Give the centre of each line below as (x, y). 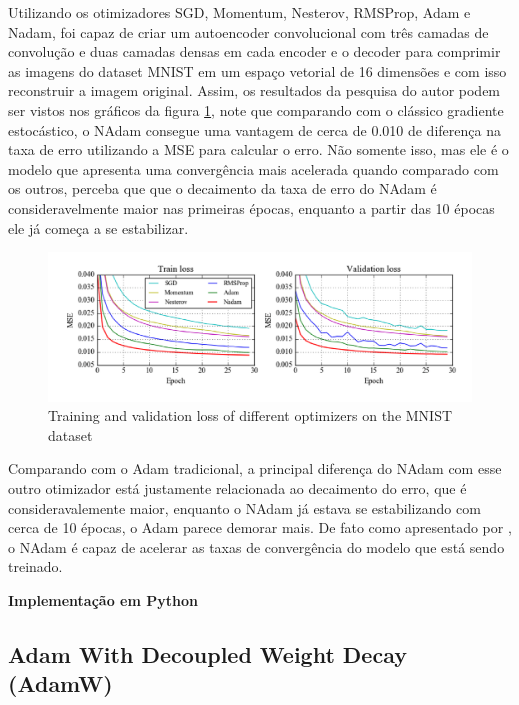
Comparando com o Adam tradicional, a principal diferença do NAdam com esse (255, 468)
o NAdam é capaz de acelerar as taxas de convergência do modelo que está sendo (256, 546)
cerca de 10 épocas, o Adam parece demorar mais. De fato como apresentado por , (260, 527)
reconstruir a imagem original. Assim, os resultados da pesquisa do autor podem (254, 90)
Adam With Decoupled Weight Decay (207, 653)
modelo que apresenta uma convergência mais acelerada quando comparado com (253, 168)
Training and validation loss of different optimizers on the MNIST (250, 415)
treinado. (35, 566)
